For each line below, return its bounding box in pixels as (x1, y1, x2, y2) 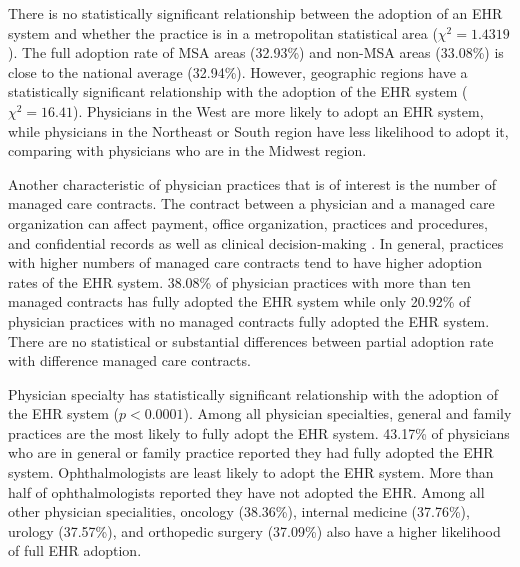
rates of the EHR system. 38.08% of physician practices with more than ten (8, 271, 471, 292)
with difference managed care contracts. (8, 350, 251, 371)
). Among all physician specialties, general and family (183, 403, 512, 424)
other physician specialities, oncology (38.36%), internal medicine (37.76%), (8, 501, 470, 522)
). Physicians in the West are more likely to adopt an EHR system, (73, 100, 484, 121)
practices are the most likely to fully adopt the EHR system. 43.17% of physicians (8, 422, 510, 443)
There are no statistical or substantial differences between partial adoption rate (8, 330, 494, 351)
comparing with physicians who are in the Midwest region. (8, 140, 367, 161)
